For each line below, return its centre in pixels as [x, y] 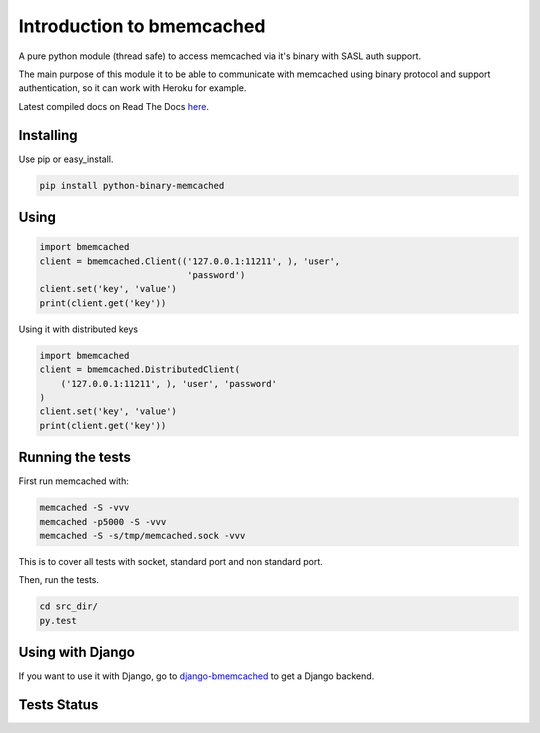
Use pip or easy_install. [66, 159]
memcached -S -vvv [84, 508]
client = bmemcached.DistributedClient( [139, 369]
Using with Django [76, 652]
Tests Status [58, 705]
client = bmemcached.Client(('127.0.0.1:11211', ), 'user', [190, 261]
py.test [58, 620]
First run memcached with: [73, 481]
